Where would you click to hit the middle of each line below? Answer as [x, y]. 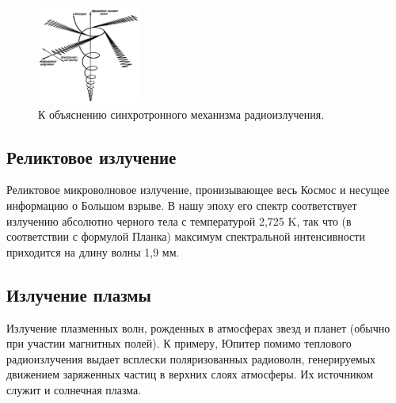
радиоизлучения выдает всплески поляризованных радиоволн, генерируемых [191, 358]
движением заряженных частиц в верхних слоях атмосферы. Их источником [190, 374]
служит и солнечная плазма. [74, 389]
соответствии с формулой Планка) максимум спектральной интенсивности [186, 236]
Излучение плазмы [79, 294]
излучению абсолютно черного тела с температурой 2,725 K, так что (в [179, 221]
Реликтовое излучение [91, 156]
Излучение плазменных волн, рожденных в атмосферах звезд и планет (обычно [198, 327]
